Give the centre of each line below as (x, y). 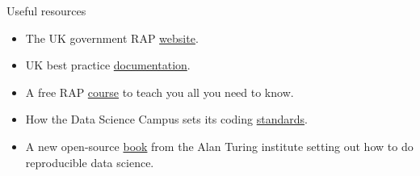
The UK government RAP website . (112, 38)
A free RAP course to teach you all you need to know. (160, 92)
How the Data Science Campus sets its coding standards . (166, 119)
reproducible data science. (90, 162)
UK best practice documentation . (108, 65)
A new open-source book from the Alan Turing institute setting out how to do (219, 146)
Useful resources (46, 10)
